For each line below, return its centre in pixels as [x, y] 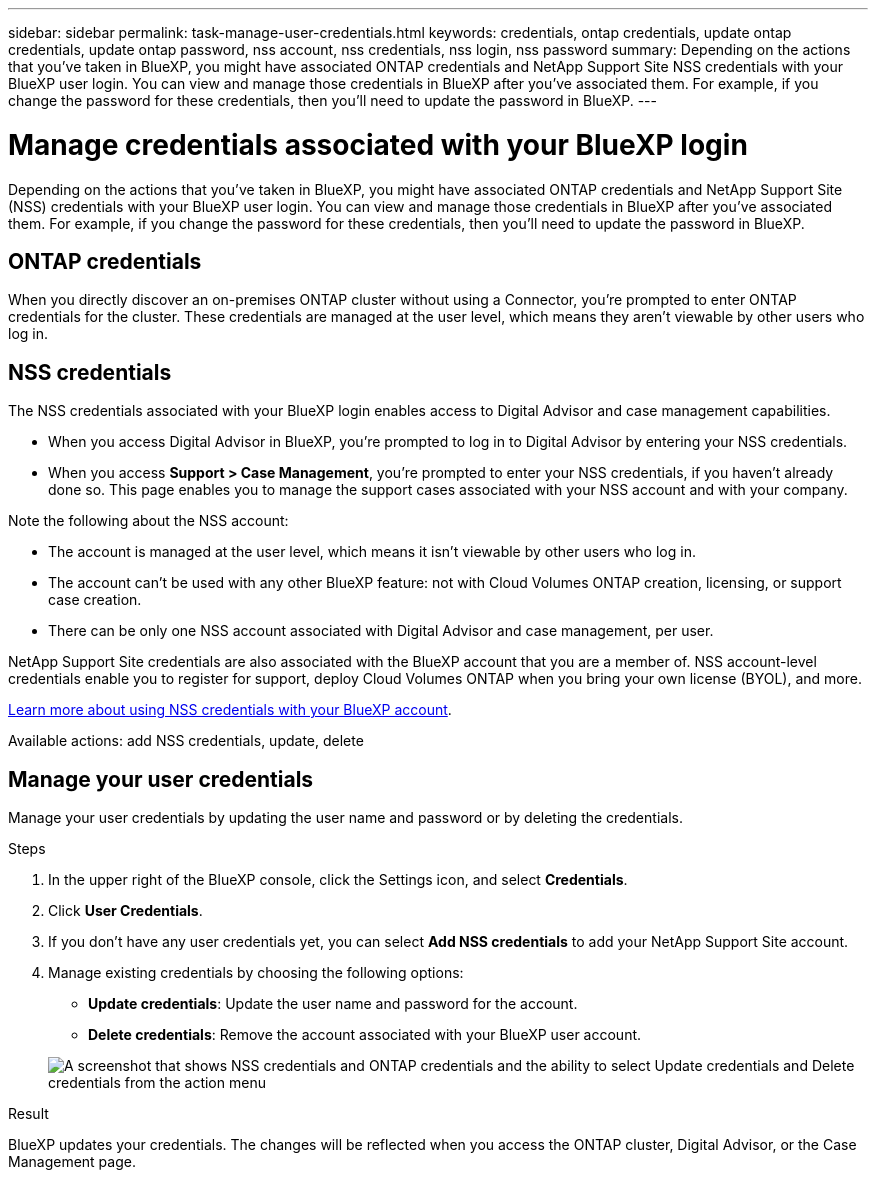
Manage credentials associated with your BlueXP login [378, 144]
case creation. [95, 600]
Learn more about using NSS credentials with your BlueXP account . [230, 710]
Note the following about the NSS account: [148, 521]
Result [28, 1114]
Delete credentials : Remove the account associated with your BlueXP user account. [365, 1035]
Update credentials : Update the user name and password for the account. [333, 1004]
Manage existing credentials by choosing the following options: [256, 973]
